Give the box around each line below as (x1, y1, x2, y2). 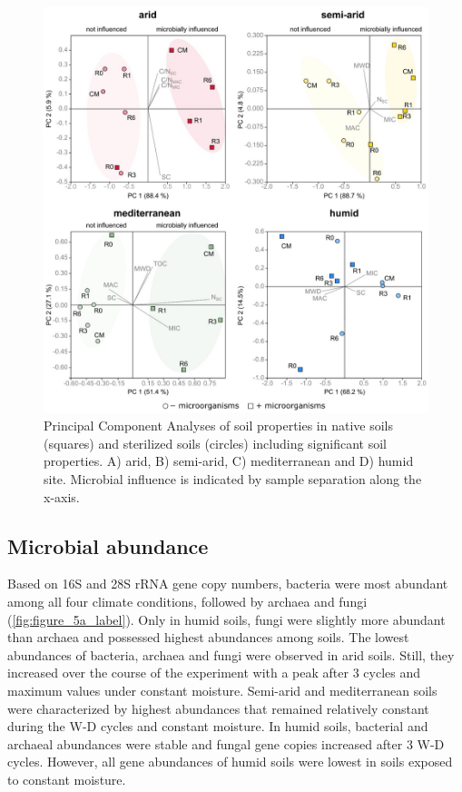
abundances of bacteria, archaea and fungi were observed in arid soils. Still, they (7, 645, 455, 664)
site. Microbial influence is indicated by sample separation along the (44, 470, 422, 489)
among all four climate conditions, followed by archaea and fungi (7, 592, 368, 611)
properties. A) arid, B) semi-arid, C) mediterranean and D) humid (44, 451, 414, 470)
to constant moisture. (7, 769, 126, 788)
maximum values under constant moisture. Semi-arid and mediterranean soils (7, 681, 437, 699)
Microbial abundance (7, 531, 209, 559)
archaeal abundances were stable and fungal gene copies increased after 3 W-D (7, 734, 445, 753)
